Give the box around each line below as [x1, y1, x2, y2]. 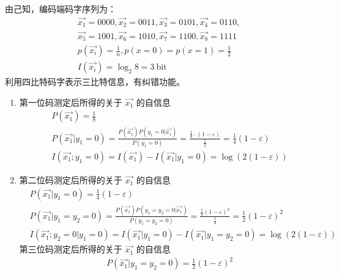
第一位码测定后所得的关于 [19, 95, 122, 108]
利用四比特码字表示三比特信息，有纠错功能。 [5, 75, 185, 88]
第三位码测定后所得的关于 [19, 243, 122, 255]
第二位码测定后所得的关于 [19, 173, 122, 186]
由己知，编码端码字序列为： [5, 2, 116, 15]
